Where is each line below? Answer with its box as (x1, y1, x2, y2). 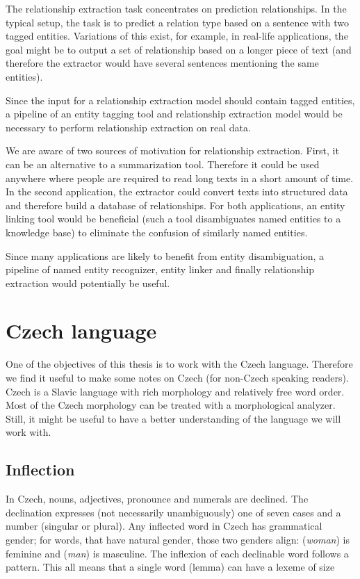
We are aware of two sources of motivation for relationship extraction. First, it (6, 143, 339, 158)
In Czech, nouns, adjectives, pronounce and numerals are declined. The (6, 491, 309, 506)
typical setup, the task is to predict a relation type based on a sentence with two (6, 15, 349, 29)
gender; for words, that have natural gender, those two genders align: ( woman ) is (6, 532, 350, 546)
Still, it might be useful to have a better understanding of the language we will (6, 411, 341, 425)
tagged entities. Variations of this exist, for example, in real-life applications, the (6, 28, 348, 43)
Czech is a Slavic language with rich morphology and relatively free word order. (6, 384, 345, 398)
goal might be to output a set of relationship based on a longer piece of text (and (6, 42, 352, 56)
